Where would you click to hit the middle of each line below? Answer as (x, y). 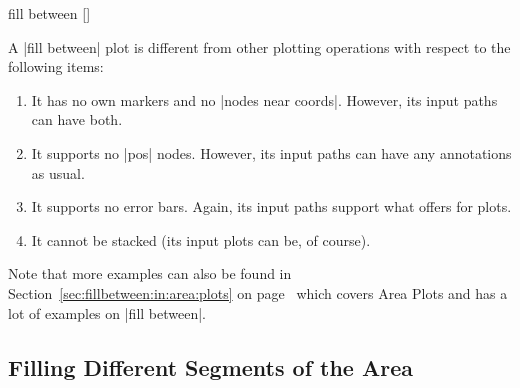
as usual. (58, 172)
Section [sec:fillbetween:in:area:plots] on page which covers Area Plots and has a (258, 292)
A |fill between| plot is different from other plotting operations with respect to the (259, 46)
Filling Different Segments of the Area (210, 366)
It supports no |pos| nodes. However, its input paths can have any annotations (271, 152)
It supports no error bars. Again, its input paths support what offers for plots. (271, 206)
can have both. (77, 119)
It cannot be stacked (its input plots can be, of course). (201, 239)
